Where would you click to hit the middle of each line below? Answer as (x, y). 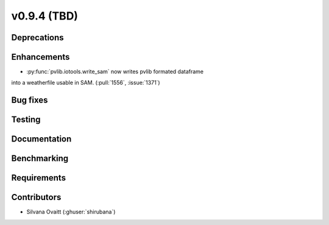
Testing (26, 120)
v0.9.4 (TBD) (45, 16)
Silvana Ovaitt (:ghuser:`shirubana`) (71, 212)
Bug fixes (30, 100)
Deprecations (37, 37)
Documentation (41, 139)
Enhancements (41, 57)
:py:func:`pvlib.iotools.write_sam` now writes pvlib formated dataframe (115, 72)
